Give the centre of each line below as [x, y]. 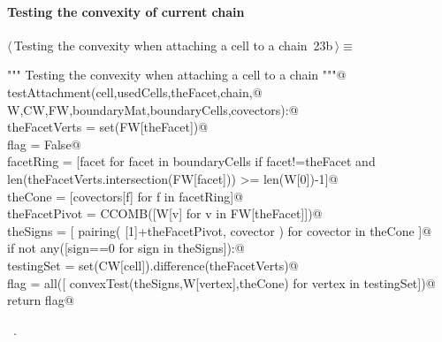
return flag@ [41, 300]
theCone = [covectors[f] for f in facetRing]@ [126, 196]
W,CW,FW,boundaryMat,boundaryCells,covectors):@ [153, 109]
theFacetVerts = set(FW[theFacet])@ [108, 127]
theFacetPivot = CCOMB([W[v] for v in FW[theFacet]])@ [165, 213]
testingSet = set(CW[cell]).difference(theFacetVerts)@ [153, 265]
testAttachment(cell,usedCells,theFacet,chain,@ [135, 91]
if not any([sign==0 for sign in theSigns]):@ [126, 248]
